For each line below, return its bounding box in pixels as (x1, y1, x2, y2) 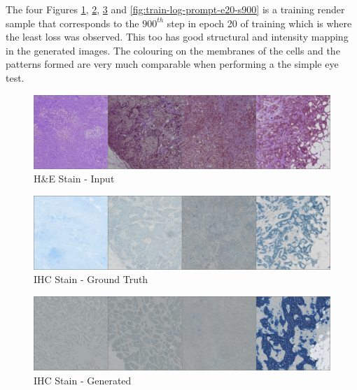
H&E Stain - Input (34, 171, 115, 186)
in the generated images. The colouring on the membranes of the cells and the (6, 43, 340, 57)
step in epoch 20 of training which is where (167, 15, 352, 30)
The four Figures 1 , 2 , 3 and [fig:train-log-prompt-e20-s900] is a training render (6, 2, 345, 16)
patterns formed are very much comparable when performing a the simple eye (6, 57, 339, 71)
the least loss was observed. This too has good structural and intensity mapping (6, 29, 349, 44)
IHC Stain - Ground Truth (34, 272, 148, 287)
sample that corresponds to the (6, 15, 139, 30)
